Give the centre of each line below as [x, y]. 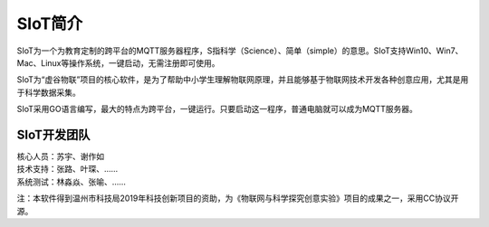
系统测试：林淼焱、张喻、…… [72, 182]
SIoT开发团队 [53, 134]
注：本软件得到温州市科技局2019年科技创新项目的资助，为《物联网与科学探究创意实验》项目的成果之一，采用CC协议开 [238, 198]
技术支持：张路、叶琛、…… [67, 169]
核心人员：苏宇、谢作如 [60, 156]
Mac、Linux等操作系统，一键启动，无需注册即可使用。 [119, 62]
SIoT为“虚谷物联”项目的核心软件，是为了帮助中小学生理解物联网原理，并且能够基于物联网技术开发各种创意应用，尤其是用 [243, 80]
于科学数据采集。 [48, 92]
